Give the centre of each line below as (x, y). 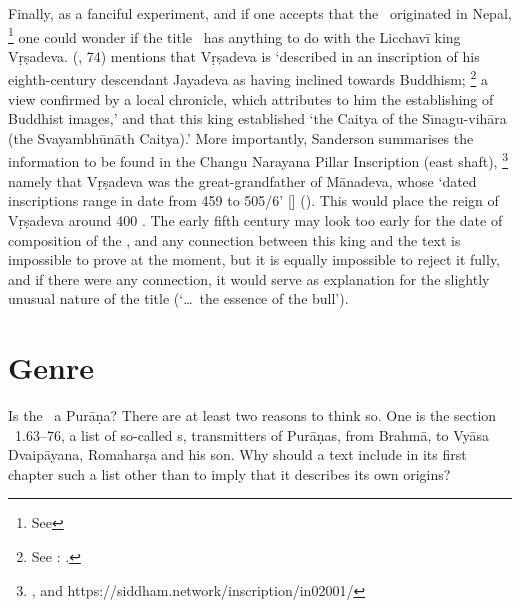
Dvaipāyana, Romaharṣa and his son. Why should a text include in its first (237, 454)
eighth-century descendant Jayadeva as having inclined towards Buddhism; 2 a (248, 78)
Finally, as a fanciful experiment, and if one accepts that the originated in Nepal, (260, 13)
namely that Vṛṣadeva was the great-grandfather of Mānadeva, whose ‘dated (242, 180)
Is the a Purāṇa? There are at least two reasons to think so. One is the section (252, 415)
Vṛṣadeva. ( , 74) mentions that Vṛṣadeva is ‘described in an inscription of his (244, 55)
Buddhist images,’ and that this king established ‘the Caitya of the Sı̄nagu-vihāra (257, 118)
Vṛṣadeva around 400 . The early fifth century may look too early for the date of (255, 219)
